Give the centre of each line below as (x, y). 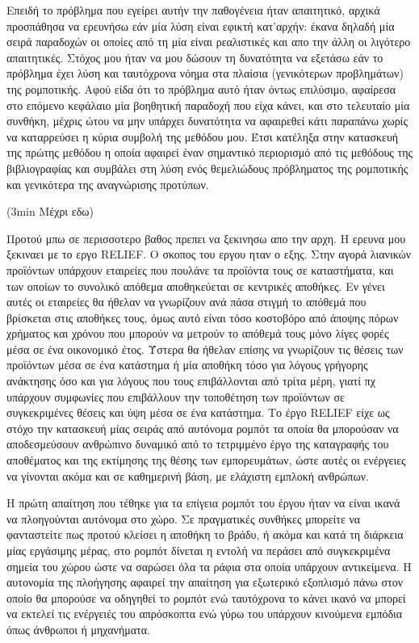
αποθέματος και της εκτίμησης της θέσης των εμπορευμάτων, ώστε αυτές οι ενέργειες (206, 460)
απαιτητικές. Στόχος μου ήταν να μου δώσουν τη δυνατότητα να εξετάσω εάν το (195, 57)
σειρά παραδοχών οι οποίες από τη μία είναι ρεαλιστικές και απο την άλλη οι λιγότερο (209, 42)
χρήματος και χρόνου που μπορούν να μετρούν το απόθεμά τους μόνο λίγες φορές (198, 333)
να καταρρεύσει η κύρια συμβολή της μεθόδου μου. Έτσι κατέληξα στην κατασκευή (203, 136)
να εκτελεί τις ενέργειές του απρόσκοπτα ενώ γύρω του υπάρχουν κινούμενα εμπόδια (205, 614)
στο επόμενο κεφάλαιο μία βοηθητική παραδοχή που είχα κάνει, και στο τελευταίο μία (208, 105)
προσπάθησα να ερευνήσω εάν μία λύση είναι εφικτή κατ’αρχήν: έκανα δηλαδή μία (201, 25)
